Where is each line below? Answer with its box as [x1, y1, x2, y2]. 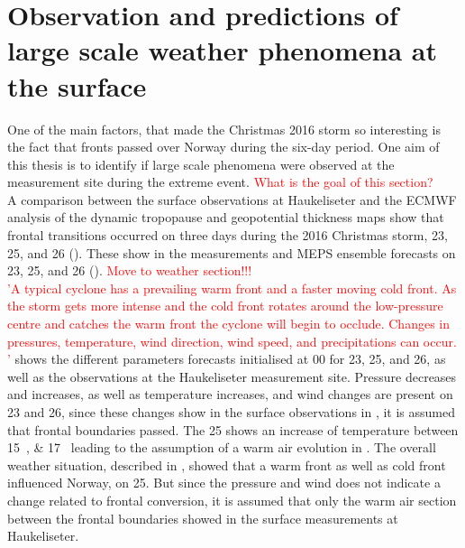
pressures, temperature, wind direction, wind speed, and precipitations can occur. [7, 331, 457, 350]
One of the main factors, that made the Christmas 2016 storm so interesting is [7, 119, 441, 138]
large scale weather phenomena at [7, 32, 438, 69]
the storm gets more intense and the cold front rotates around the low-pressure [7, 296, 443, 315]
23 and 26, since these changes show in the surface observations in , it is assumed [7, 403, 455, 421]
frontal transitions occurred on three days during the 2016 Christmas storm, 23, [7, 226, 448, 245]
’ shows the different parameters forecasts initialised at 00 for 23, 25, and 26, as [7, 349, 446, 368]
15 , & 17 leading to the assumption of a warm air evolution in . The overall [7, 438, 436, 457]
